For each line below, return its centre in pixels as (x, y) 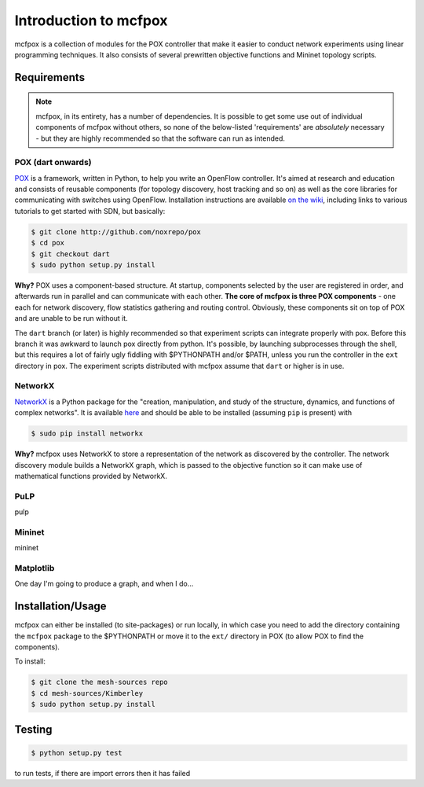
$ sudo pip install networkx (87, 434)
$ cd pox (48, 243)
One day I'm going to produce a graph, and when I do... (104, 584)
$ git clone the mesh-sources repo (99, 682)
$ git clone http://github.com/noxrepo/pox (116, 232)
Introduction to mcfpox (91, 20)
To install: (30, 661)
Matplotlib (35, 568)
